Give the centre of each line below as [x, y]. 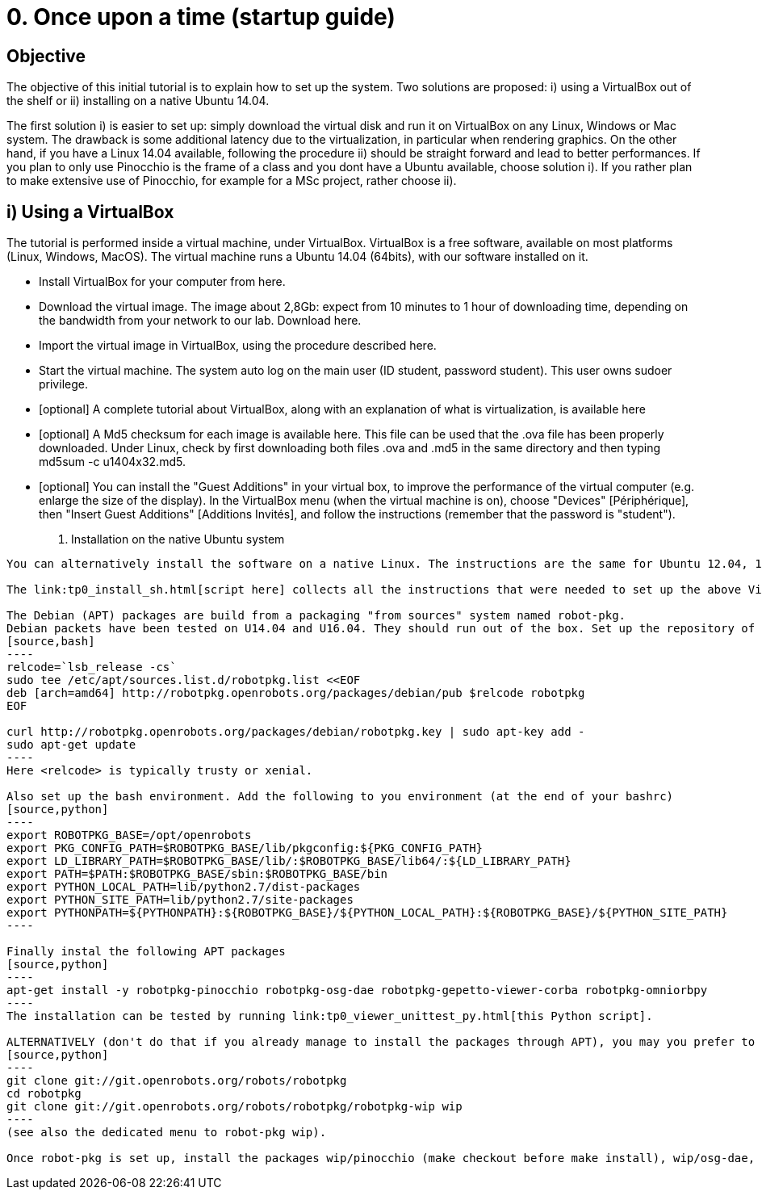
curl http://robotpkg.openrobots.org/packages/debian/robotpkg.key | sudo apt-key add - [296, 732]
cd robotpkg [44, 1094]
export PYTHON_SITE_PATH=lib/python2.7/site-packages [180, 900]
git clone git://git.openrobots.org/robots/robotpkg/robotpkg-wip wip [234, 1107]
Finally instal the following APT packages [146, 952]
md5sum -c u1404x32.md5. [112, 462]
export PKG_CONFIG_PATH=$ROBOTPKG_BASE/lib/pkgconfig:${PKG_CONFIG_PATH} [245, 848]
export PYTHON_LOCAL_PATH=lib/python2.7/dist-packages [184, 887]
